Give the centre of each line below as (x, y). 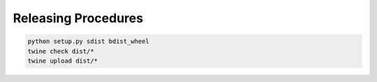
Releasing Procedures (78, 18)
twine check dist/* (61, 51)
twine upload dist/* (62, 60)
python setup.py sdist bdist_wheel (88, 41)
